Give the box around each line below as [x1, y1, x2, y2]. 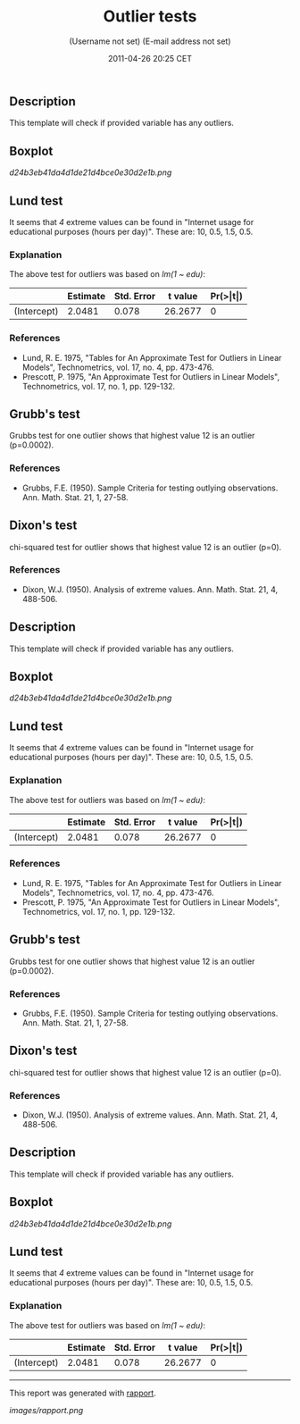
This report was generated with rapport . [9, 1387, 156, 1398]
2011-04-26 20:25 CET [107, 53, 193, 63]
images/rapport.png [9, 1404, 84, 1415]
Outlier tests [103, 6, 197, 27]
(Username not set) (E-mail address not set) [69, 36, 231, 46]
